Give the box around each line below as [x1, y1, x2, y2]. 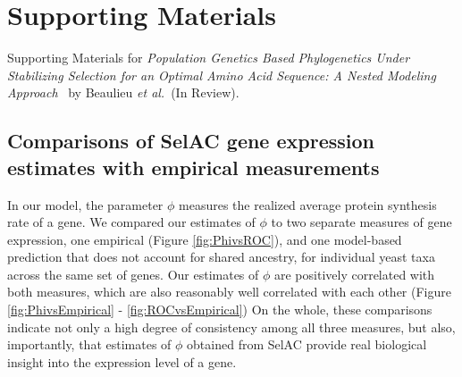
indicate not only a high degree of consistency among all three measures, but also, [7, 317, 456, 336]
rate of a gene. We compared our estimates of [7, 213, 256, 231]
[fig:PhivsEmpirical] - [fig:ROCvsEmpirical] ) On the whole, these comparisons [7, 300, 433, 319]
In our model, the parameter [7, 195, 164, 214]
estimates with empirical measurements [7, 153, 380, 180]
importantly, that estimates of [7, 335, 172, 354]
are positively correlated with [274, 264, 435, 283]
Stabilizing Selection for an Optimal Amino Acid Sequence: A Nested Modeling [7, 65, 436, 84]
